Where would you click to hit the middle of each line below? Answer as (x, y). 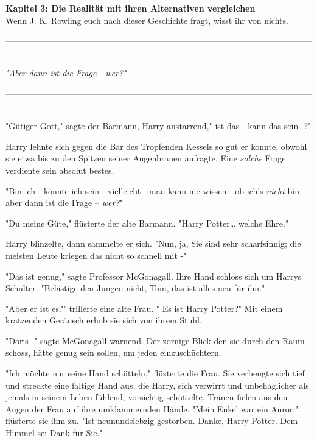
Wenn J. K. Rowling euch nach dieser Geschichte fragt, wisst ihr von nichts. (147, 20)
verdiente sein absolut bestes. (60, 170)
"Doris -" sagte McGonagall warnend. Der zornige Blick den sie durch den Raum (155, 340)
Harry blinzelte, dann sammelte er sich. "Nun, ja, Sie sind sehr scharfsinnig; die (153, 243)
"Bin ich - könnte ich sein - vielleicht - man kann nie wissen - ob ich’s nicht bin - (155, 190)
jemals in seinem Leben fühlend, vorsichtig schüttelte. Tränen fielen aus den (147, 397)
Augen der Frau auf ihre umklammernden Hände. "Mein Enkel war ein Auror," (152, 408)
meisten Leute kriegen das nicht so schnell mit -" (96, 255)
